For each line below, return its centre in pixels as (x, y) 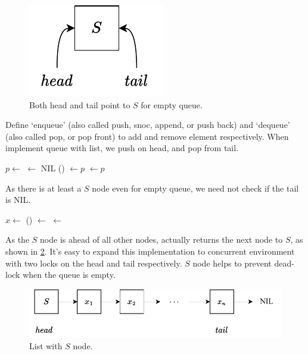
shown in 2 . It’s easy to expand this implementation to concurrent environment (150, 251)
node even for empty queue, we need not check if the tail (195, 188)
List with (46, 346)
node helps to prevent (232, 263)
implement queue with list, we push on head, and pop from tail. (122, 148)
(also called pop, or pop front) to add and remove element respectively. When (147, 136)
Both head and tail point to (80, 104)
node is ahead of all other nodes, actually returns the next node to (161, 239)
